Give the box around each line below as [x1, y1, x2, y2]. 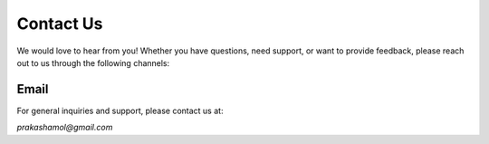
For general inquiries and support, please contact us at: [16, 105, 224, 116]
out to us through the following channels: [16, 57, 170, 68]
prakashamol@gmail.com [16, 122, 113, 133]
